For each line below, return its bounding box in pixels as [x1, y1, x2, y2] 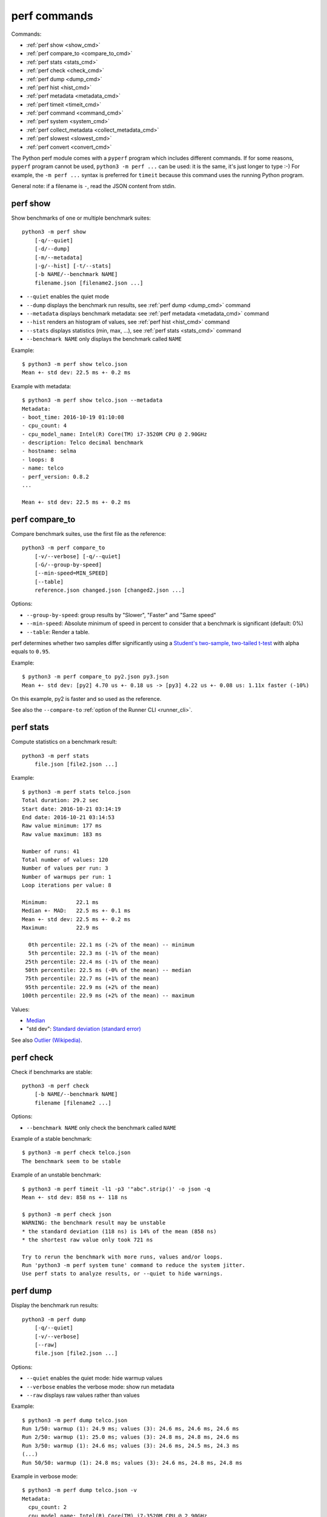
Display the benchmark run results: [11, 1302, 99, 1309]
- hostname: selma [22, 448, 77, 454]
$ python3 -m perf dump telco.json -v [22, 1487, 137, 1494]
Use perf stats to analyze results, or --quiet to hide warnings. [22, 1270, 223, 1277]
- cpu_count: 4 [22, 422, 67, 429]
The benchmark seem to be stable [22, 1158, 121, 1164]
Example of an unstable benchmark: [11, 1171, 101, 1178]
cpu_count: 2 [28, 1504, 67, 1511]
